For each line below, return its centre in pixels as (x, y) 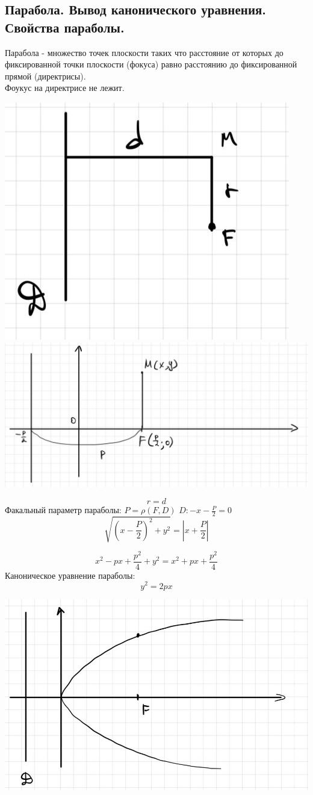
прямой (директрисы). (45, 76)
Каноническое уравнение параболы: (70, 575)
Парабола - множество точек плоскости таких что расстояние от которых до (144, 52)
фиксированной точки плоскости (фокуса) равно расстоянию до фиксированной (151, 64)
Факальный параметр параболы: (63, 510)
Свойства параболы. (65, 27)
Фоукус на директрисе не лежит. (65, 88)
